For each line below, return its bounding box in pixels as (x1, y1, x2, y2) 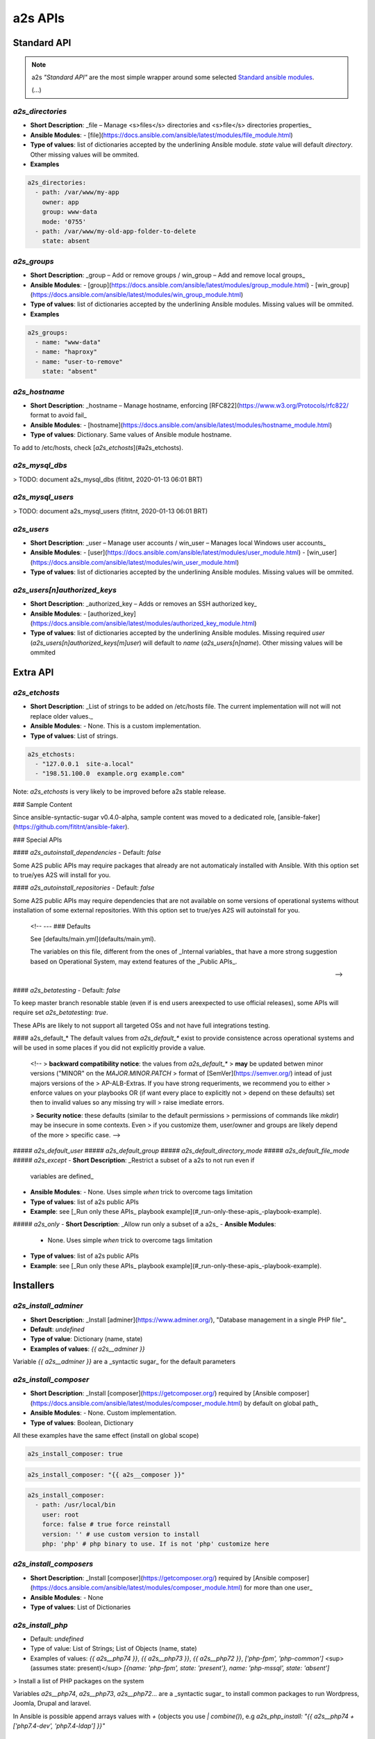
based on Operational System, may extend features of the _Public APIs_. (30, 957, 237, 965)
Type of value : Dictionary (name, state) (30, 1335, 143, 1343)
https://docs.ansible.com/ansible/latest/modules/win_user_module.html (32, 558, 237, 566)
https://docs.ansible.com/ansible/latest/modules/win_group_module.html (32, 290, 242, 298)
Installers (12, 1280, 55, 1292)
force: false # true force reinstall (42, 1521, 171, 1528)
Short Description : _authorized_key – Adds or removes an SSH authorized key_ (30, 600, 257, 608)
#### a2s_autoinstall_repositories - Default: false (12, 883, 155, 892)
